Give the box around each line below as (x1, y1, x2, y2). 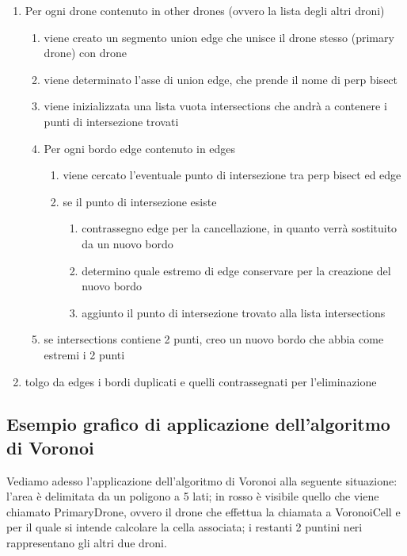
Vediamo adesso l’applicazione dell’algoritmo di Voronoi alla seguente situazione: (6, 472, 397, 489)
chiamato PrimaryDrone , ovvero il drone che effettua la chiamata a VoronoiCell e (6, 503, 401, 520)
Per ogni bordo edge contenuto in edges (44, 140, 236, 156)
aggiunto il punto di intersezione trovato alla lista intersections (82, 304, 386, 320)
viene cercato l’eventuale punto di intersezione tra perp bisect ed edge (63, 167, 401, 183)
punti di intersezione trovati (44, 113, 179, 129)
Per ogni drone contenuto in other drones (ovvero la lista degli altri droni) (25, 2, 385, 18)
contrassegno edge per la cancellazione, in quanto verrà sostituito (82, 220, 397, 236)
